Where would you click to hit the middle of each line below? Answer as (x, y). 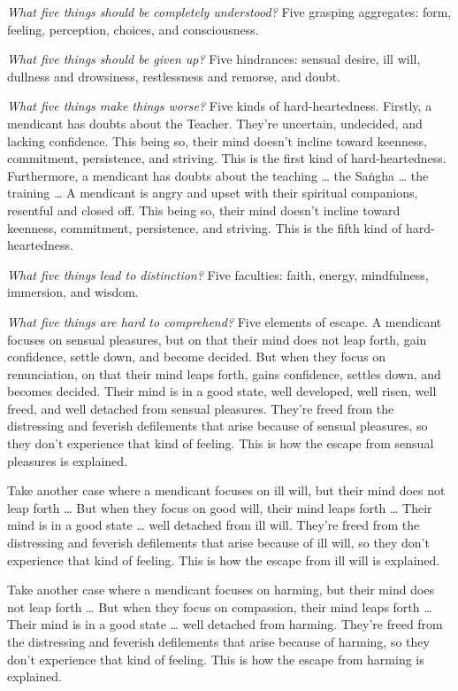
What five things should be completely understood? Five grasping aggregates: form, (229, 12)
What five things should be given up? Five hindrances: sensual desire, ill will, (214, 59)
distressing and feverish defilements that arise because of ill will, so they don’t (218, 543)
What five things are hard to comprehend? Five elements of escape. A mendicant (225, 321)
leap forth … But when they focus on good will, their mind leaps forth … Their (220, 507)
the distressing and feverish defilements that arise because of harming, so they (218, 641)
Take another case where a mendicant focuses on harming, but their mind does (221, 590)
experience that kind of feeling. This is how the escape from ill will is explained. (224, 559)
